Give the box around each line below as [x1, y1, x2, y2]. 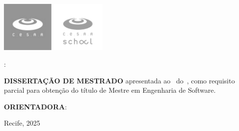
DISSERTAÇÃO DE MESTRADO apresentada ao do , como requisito [4, 75, 235, 85]
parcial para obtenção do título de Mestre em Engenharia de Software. [4, 85, 216, 95]
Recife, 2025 [4, 118, 40, 128]
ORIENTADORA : [4, 101, 67, 111]
